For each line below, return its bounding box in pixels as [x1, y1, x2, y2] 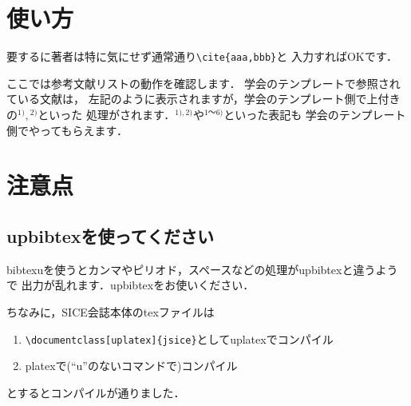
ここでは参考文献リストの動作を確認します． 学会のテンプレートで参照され [6, 74, 401, 91]
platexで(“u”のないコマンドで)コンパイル [25, 357, 238, 374]
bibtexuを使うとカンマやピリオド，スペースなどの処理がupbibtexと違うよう [6, 261, 398, 277]
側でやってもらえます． [6, 121, 128, 138]
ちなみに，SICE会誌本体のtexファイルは [6, 303, 215, 320]
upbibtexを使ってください [6, 223, 214, 248]
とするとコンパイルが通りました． [6, 384, 185, 400]
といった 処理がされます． [38, 105, 176, 122]
